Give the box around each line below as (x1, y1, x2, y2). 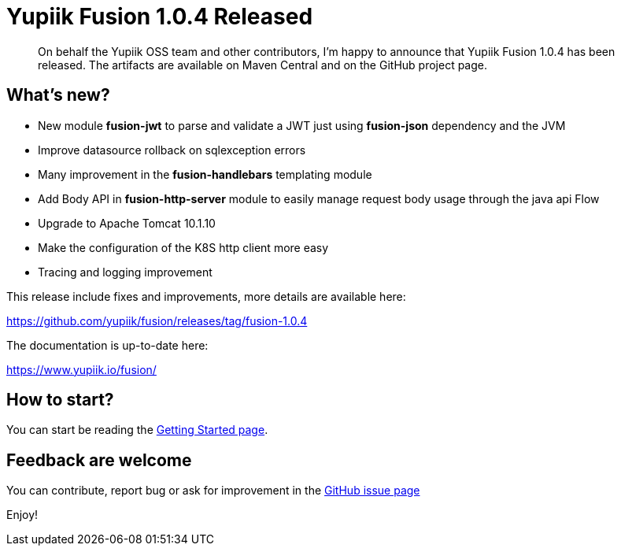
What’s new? (6, 85, 110, 106)
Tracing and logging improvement (38, 265, 213, 279)
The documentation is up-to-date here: (6, 338, 209, 352)
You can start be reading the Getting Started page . (6, 423, 268, 437)
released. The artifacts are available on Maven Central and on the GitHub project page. (38, 57, 488, 72)
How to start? (6, 390, 114, 410)
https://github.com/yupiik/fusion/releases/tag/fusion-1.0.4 (6, 313, 308, 328)
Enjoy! (6, 508, 39, 522)
